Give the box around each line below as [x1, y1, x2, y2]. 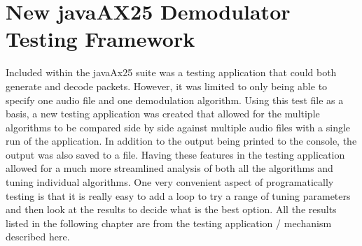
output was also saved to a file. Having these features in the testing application [6, 147, 345, 161]
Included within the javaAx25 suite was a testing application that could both [6, 65, 337, 80]
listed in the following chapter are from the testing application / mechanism [6, 215, 332, 230]
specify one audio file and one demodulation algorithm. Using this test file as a [6, 92, 344, 107]
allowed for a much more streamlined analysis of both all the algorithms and [6, 161, 333, 175]
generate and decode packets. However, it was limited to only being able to [6, 78, 328, 93]
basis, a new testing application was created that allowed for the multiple [6, 106, 320, 121]
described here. [6, 229, 70, 244]
